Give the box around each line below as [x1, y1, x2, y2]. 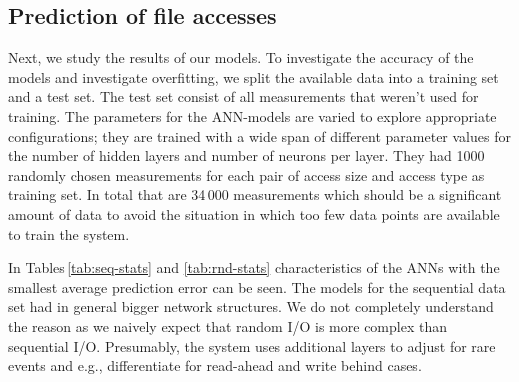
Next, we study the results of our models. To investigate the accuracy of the [8, 47, 474, 68]
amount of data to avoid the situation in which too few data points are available [8, 203, 500, 224]
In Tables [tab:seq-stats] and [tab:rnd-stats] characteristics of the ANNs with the [8, 257, 500, 278]
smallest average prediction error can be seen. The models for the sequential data [8, 276, 506, 297]
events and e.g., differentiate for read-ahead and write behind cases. [8, 355, 422, 376]
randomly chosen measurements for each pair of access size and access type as [8, 164, 485, 185]
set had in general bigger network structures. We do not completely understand [8, 296, 494, 317]
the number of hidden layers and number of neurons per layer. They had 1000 [8, 145, 485, 166]
